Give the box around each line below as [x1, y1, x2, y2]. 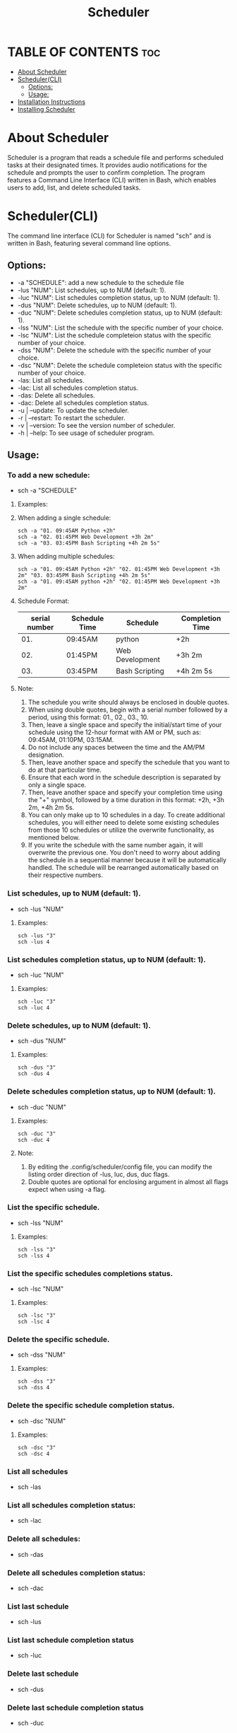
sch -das [17, 1550, 44, 1558]
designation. [28, 750, 65, 759]
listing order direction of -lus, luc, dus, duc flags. [28, 1170, 170, 1178]
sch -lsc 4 [17, 1318, 50, 1326]
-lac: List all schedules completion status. [17, 383, 139, 392]
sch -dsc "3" [17, 1444, 56, 1451]
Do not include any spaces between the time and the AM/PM [28, 743, 205, 752]
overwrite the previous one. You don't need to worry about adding [28, 848, 221, 857]
